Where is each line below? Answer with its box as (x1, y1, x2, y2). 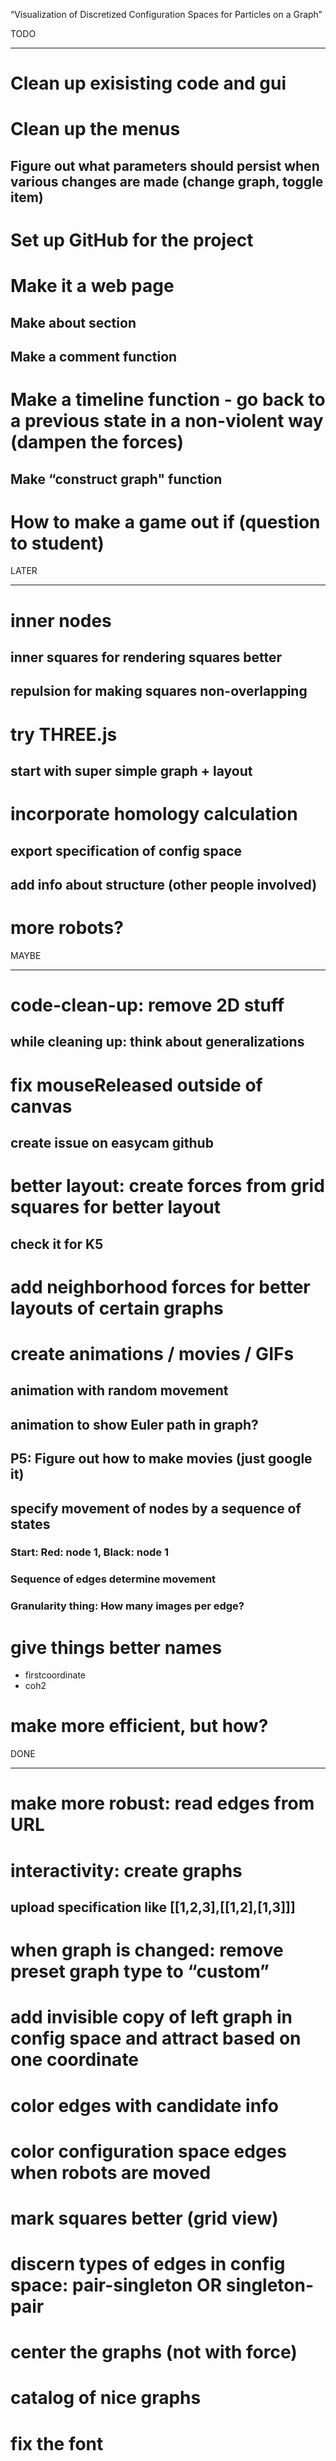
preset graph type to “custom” (10, 1960, 270, 1983)
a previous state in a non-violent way (10, 410, 324, 433)
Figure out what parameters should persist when (10, 157, 320, 174)
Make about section (10, 314, 137, 331)
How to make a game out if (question (10, 510, 321, 533)
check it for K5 (10, 1235, 104, 1253)
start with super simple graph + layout (10, 762, 253, 779)
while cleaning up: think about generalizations (10, 1034, 305, 1051)
